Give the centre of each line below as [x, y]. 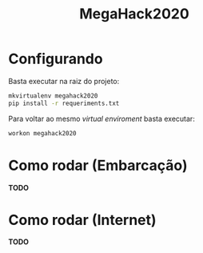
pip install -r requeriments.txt [64, 103]
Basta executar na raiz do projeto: [64, 81]
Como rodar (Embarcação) [98, 165]
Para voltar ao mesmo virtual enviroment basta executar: [102, 118]
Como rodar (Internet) [83, 220]
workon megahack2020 [43, 133]
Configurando [56, 59]
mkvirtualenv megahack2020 [53, 96]
